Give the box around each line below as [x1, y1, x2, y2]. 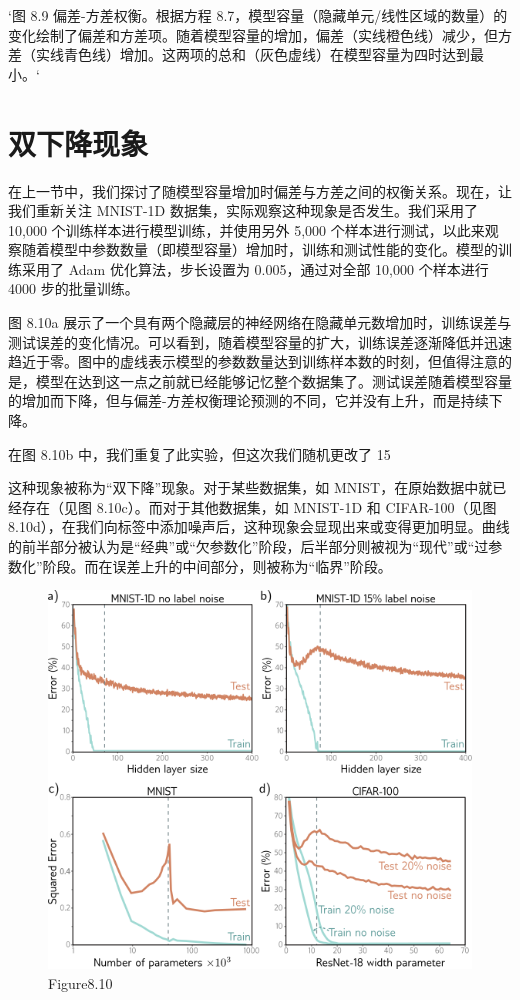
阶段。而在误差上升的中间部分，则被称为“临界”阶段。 [42, 555, 392, 576]
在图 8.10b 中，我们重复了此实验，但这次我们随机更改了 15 [8, 443, 391, 464]
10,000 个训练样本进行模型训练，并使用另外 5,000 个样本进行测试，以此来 [8, 219, 485, 240]
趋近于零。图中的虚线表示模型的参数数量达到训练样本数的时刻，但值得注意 [8, 351, 498, 372]
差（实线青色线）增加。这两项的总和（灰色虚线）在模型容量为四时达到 [8, 44, 470, 65]
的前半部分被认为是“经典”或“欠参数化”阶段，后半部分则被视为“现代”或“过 [8, 536, 489, 556]
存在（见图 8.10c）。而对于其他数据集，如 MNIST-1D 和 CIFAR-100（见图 [21, 496, 497, 517]
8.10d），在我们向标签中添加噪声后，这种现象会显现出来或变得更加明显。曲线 [8, 516, 510, 537]
